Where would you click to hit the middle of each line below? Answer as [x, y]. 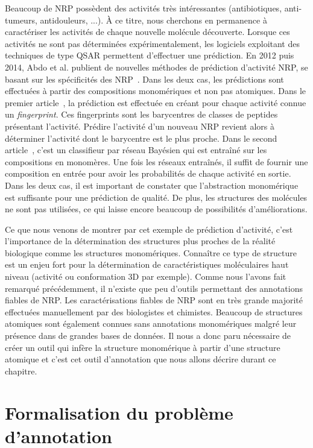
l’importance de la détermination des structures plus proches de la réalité [140, 241]
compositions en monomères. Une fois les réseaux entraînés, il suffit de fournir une [156, 161]
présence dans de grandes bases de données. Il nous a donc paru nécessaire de [148, 336]
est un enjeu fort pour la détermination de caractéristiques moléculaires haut [147, 264]
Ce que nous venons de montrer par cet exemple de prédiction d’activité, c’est [149, 229]
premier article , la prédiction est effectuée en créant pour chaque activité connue [156, 102]
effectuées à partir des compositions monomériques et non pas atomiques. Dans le [156, 91]
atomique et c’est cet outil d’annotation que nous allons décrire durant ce [141, 359]
